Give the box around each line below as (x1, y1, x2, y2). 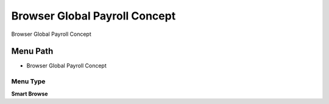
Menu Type (11, 77, 46, 86)
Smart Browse (11, 90, 48, 97)
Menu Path (11, 46, 54, 57)
